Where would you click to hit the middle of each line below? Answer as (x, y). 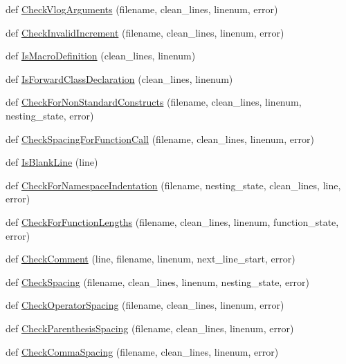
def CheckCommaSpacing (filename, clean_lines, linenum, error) (142, 351)
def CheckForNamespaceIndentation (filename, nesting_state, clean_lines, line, (173, 185)
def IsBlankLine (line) (52, 162)
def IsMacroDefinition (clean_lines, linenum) (101, 56)
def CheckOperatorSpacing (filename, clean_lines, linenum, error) (145, 305)
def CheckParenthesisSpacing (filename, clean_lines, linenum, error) (150, 328)
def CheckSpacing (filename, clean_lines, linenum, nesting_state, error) (158, 281)
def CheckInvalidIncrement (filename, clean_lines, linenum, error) (145, 32)
